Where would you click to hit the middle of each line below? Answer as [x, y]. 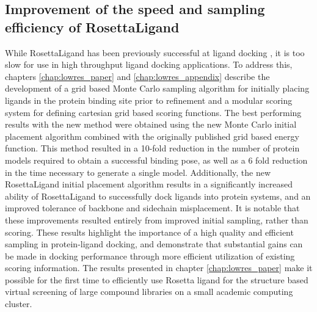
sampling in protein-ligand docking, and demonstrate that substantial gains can [154, 244]
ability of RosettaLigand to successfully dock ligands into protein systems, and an [158, 196]
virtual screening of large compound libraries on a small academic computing [149, 292]
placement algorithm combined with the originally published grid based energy [152, 136]
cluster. [19, 304]
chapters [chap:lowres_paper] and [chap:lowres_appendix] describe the [137, 76]
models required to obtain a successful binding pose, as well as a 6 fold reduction [156, 160]
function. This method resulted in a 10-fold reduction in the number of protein [152, 148]
